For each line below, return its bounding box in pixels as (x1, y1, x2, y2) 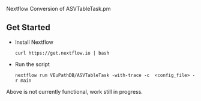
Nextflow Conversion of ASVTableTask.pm (6, 5, 111, 12)
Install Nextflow (14, 38, 54, 46)
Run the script (14, 60, 50, 68)
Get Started (6, 22, 50, 32)
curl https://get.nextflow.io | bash (14, 50, 110, 56)
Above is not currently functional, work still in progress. (6, 88, 143, 95)
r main (14, 78, 32, 84)
